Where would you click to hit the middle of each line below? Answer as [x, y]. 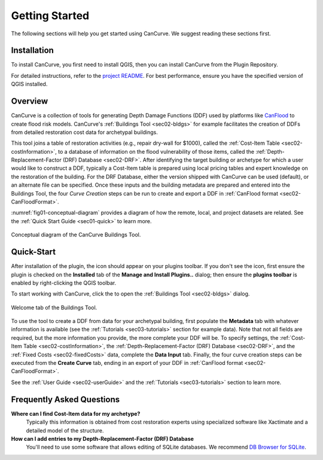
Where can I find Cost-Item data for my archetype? [76, 413]
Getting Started [50, 16]
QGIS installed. [29, 84]
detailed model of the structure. [65, 430]
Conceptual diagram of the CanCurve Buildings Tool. [76, 235]
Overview [30, 101]
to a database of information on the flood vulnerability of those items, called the [156, 151]
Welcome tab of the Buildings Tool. [54, 307]
